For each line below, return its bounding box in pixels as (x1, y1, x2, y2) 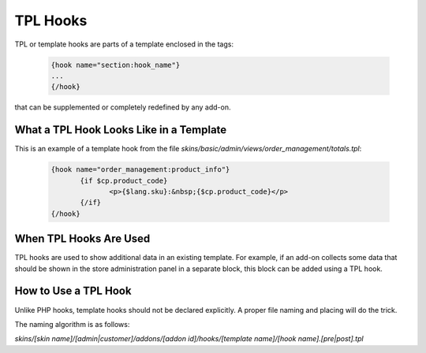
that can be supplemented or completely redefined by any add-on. (14, 102, 231, 112)
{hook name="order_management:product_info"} (50, 165, 230, 174)
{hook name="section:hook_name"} (50, 60, 181, 69)
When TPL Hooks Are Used (14, 232, 151, 246)
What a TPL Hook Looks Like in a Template (14, 123, 227, 137)
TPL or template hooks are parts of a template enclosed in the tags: (14, 39, 234, 49)
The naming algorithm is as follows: (14, 319, 130, 329)
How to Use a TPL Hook (14, 284, 132, 298)
